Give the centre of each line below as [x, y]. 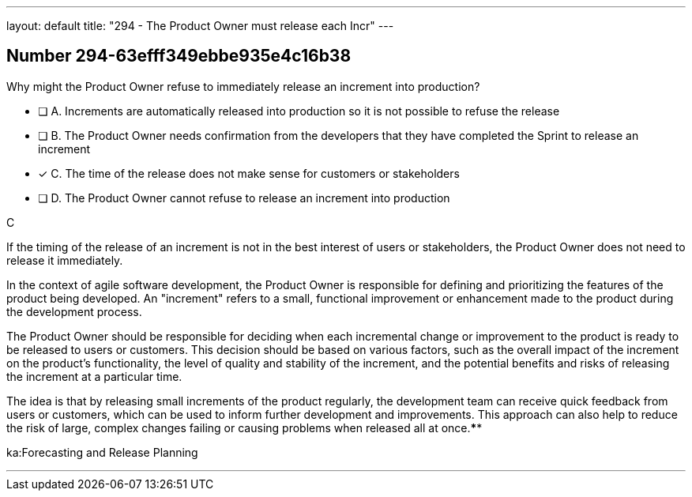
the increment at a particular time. [94, 376]
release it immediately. [65, 260]
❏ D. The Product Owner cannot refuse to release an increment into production [244, 198]
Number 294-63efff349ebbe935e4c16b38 [179, 56]
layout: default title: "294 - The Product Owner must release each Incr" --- [200, 26]
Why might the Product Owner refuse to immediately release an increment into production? [243, 86]
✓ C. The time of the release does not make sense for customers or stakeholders [249, 173]
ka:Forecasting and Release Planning [102, 452]
